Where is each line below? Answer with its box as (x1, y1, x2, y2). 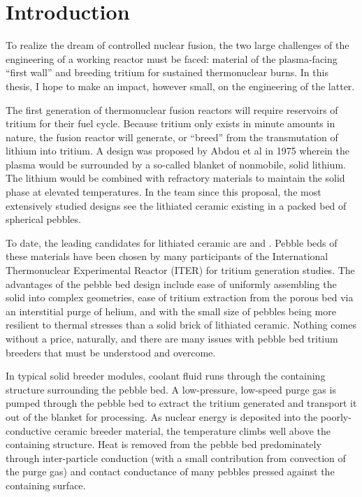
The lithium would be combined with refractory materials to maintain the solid (6, 171, 345, 185)
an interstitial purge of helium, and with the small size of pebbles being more (6, 303, 336, 318)
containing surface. (6, 477, 86, 492)
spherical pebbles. (6, 212, 81, 226)
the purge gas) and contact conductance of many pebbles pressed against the (6, 464, 335, 479)
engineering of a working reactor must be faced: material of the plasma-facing (6, 51, 338, 66)
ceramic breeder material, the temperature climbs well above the (54, 423, 331, 438)
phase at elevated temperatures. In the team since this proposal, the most (6, 185, 321, 199)
